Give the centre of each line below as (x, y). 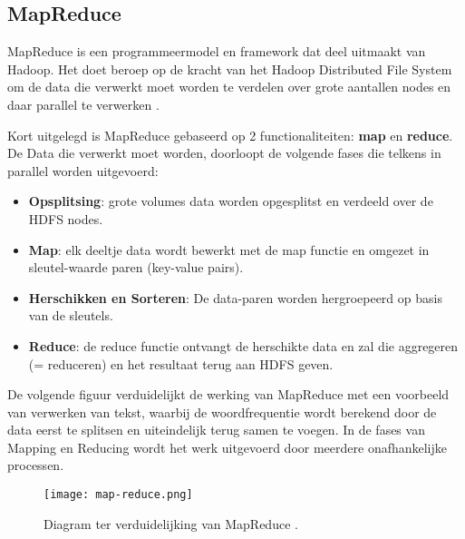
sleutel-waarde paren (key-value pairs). (136, 267)
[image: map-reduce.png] (118, 495)
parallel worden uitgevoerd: (83, 170)
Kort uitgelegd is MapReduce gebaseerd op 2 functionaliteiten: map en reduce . (230, 135)
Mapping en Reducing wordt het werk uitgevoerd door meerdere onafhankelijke (228, 447)
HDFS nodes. (66, 218)
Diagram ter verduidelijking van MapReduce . (171, 523)
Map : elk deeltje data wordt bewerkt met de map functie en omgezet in (229, 249)
